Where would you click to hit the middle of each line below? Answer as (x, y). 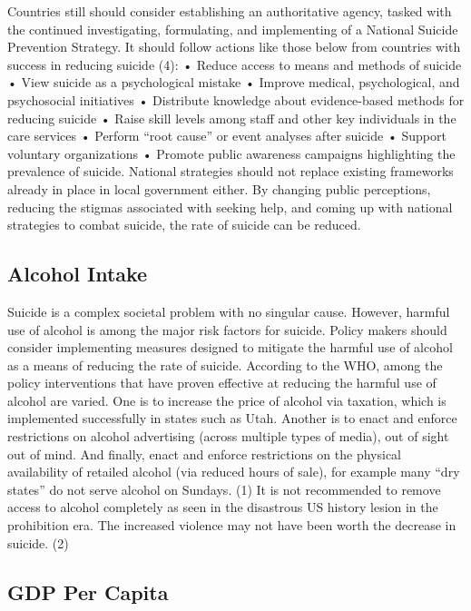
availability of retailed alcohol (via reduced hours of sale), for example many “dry (234, 472)
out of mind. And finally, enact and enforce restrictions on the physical (204, 453)
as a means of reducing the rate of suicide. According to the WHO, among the (225, 365)
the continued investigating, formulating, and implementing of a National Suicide (233, 29)
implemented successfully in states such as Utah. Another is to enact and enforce (232, 418)
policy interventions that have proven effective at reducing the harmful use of (222, 383)
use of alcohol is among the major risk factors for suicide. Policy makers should (227, 329)
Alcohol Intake (78, 274)
